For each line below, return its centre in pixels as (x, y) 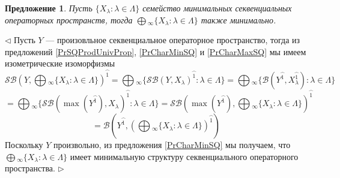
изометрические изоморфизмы (60, 63)
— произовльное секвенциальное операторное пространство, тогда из (173, 40)
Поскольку (24, 145)
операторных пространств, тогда (69, 19)
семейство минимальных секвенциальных (217, 8)
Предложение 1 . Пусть (49, 8)
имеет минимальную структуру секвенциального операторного (184, 156)
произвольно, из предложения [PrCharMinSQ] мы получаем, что (172, 145)
